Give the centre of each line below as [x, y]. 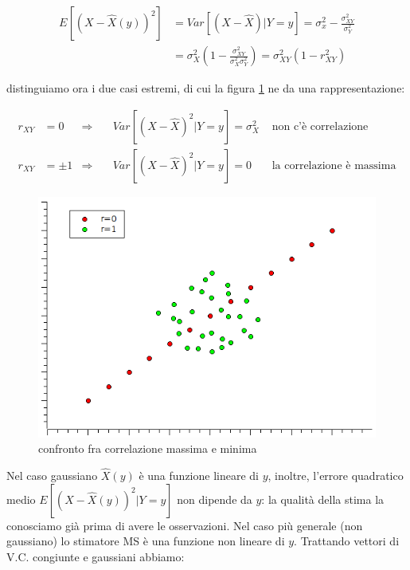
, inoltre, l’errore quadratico [336, 475]
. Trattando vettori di [347, 541]
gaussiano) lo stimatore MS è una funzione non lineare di [146, 541]
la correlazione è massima [334, 165]
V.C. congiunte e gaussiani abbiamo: [96, 556]
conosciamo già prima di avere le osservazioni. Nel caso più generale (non [185, 525]
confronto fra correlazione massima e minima [148, 448]
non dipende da [215, 499]
